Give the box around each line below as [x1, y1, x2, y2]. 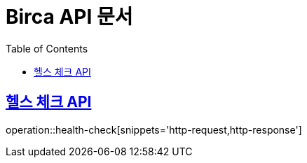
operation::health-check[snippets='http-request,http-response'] [6, 123, 302, 136]
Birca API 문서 [6, 5, 133, 29]
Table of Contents [6, 42, 88, 55]
